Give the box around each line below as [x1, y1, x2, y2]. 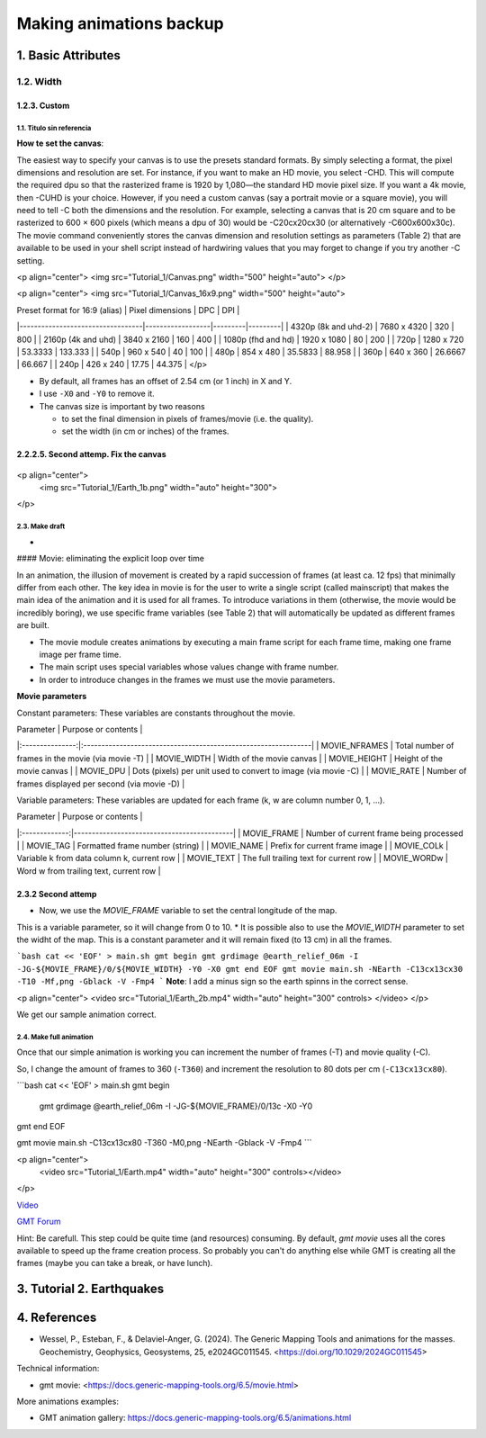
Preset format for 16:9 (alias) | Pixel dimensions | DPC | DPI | [16, 304, 240, 315]
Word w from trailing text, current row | [16, 865, 161, 876]
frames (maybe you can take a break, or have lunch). [16, 1258, 213, 1269]
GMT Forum [16, 1216, 61, 1227]
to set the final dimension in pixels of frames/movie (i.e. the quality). [61, 413, 314, 424]
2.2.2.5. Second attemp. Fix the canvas [16, 449, 166, 460]
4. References [16, 1310, 97, 1326]
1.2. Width [16, 75, 62, 87]
